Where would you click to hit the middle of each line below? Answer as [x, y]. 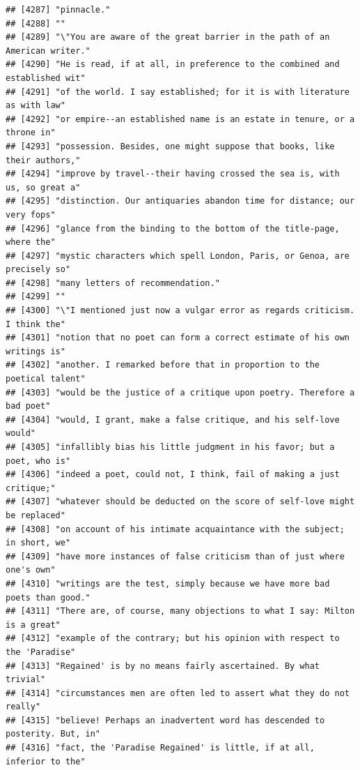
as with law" [36, 106]
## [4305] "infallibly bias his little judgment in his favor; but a [170, 447]
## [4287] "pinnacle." [58, 10]
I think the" [36, 324]
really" [23, 707]
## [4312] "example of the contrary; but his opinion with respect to [173, 639]
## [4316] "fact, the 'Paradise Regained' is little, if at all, [160, 748]
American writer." [48, 51]
